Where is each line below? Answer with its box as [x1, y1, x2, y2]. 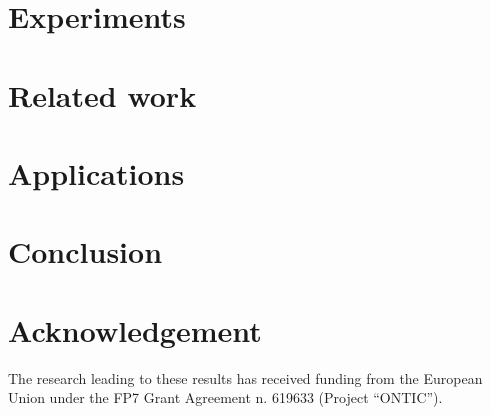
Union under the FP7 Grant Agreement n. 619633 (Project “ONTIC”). [8, 387, 443, 408]
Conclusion [8, 231, 163, 272]
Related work [8, 74, 197, 115]
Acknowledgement [8, 309, 262, 350]
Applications [8, 152, 185, 193]
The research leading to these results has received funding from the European [8, 367, 483, 388]
